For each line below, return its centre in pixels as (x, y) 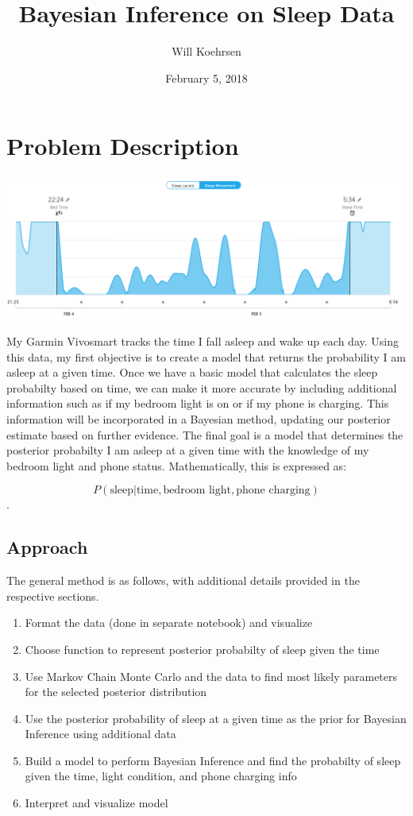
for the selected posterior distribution (116, 692)
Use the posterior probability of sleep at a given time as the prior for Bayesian (216, 718)
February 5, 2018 (206, 77)
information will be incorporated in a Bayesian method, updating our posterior (199, 418)
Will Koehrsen (206, 51)
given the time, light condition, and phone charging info (161, 776)
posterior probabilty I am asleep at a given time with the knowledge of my (188, 450)
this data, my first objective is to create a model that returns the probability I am (206, 356)
